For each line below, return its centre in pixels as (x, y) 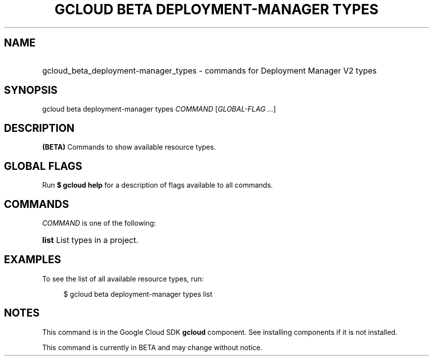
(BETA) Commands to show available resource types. (129, 147)
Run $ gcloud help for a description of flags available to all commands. (157, 185)
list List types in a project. (90, 240)
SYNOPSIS (31, 90)
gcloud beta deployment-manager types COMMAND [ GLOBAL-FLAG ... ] (159, 109)
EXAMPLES (33, 260)
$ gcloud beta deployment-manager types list (138, 294)
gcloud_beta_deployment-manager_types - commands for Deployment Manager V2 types (209, 70)
